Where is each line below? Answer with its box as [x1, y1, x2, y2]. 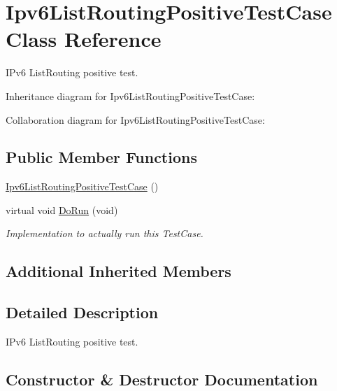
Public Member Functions [6, 146, 197, 168]
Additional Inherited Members [6, 260, 231, 282]
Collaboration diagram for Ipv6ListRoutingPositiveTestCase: [6, 112, 265, 127]
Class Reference [6, 24, 162, 53]
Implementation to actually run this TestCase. [6, 226, 203, 241]
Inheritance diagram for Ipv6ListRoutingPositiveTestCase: [6, 88, 255, 103]
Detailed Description [6, 301, 159, 323]
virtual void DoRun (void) [6, 202, 118, 217]
